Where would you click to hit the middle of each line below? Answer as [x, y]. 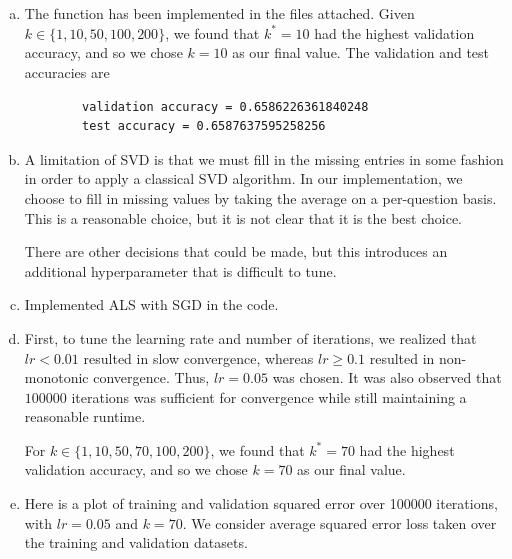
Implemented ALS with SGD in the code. [151, 304]
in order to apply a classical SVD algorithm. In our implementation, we [243, 178]
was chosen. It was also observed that [387, 377]
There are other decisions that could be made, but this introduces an [236, 251]
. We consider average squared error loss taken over [339, 522]
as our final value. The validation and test [361, 52]
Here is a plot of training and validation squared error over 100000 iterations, [261, 503]
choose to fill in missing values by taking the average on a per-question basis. [260, 197]
